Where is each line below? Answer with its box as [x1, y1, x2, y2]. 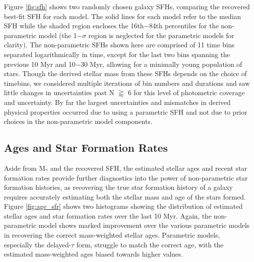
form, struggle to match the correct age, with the [76, 239, 224, 249]
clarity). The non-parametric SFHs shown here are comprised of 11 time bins [4, 40, 235, 50]
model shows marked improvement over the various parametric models [38, 220, 250, 230]
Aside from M [4, 162, 46, 173]
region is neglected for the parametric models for [88, 30, 234, 40]
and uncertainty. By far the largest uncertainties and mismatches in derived [4, 97, 231, 107]
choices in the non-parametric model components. [4, 116, 153, 126]
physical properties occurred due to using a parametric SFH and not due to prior [4, 106, 247, 117]
